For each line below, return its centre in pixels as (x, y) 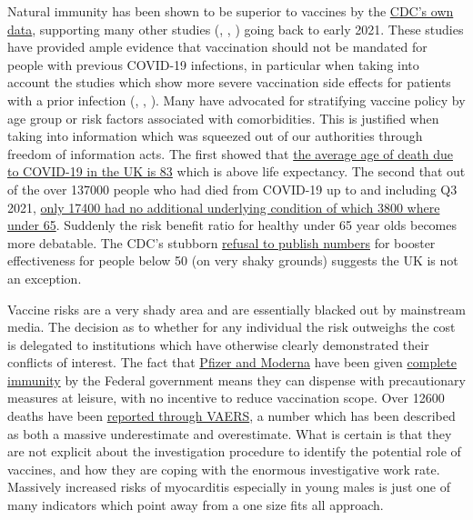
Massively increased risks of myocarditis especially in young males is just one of (229, 487)
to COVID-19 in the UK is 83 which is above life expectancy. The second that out (236, 171)
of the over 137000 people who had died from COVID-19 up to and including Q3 (232, 189)
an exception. (45, 278)
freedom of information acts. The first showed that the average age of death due (230, 153)
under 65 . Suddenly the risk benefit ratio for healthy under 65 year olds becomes (232, 225)
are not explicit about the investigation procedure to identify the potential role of (234, 451)
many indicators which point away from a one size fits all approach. (196, 505)
